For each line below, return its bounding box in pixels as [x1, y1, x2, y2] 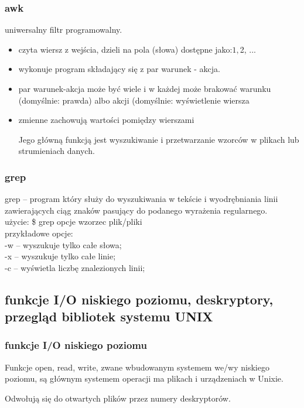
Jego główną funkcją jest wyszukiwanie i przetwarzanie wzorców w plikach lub [18, 133, 299, 145]
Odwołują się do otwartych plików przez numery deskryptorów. [5, 392, 231, 404]
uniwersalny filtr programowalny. [5, 23, 122, 36]
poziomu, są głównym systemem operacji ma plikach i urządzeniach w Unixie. [5, 372, 283, 385]
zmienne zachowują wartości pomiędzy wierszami [18, 114, 194, 126]
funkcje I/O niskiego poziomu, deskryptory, [5, 290, 274, 308]
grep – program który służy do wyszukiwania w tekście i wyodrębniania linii [5, 193, 278, 205]
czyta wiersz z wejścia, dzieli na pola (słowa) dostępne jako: [18, 43, 233, 55]
